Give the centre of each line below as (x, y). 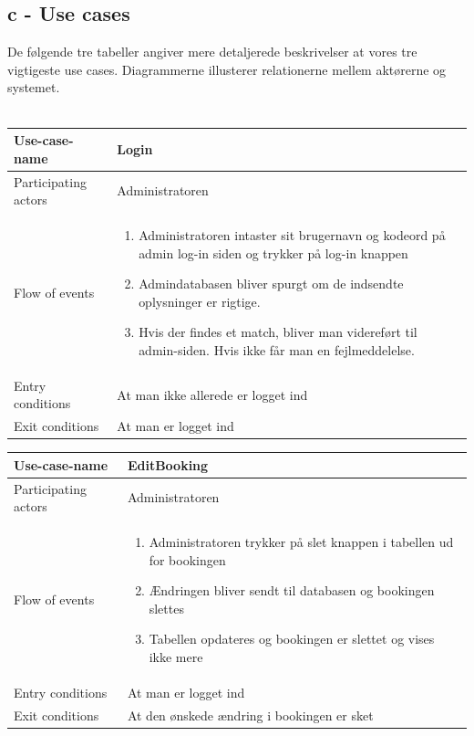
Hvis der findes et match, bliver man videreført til (278, 332)
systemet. (34, 87)
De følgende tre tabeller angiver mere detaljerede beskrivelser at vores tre (212, 52)
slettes (166, 608)
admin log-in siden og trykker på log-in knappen (273, 252)
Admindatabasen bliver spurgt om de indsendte (271, 284)
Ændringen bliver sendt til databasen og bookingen (292, 590)
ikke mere (176, 657)
